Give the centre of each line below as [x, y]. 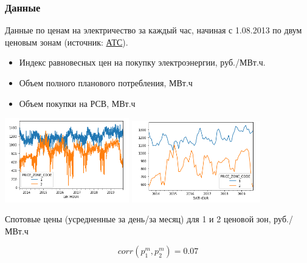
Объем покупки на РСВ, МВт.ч [77, 103]
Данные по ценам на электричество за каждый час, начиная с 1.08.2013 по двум [153, 30]
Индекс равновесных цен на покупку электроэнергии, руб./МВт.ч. [142, 62]
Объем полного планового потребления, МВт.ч [106, 83]
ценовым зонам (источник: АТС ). [67, 42]
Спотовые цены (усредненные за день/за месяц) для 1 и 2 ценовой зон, [138, 219]
